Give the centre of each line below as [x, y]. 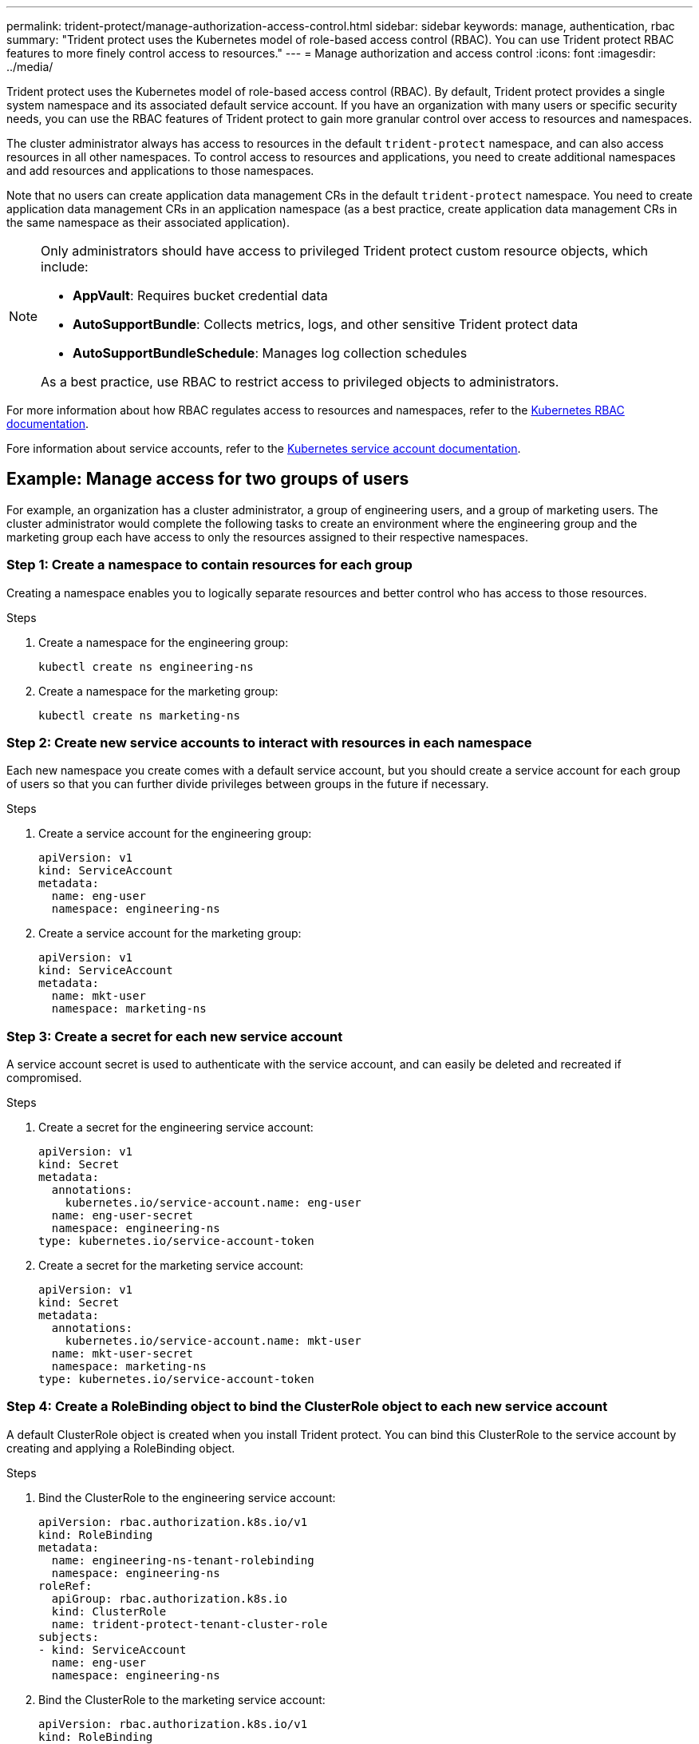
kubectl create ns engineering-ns [146, 666]
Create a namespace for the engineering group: [164, 642]
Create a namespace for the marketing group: [158, 691]
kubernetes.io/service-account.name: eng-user [213, 1203]
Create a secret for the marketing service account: [171, 1266]
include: [65, 267]
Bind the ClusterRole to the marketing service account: [182, 1699]
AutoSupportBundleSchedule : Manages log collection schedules [270, 353]
